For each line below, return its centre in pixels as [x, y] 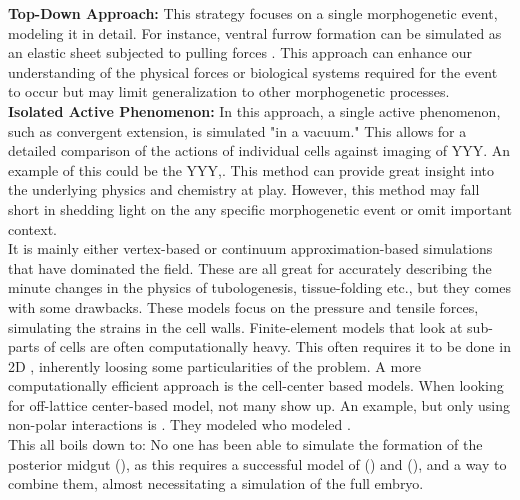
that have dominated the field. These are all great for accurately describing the [250, 267]
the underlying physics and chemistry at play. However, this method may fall [244, 189]
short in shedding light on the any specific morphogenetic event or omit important [260, 208]
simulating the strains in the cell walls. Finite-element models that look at [235, 326]
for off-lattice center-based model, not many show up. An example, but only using [259, 404]
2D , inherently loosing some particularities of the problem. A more [214, 365]
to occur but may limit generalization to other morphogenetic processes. [229, 91]
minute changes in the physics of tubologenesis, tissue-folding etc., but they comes [260, 287]
